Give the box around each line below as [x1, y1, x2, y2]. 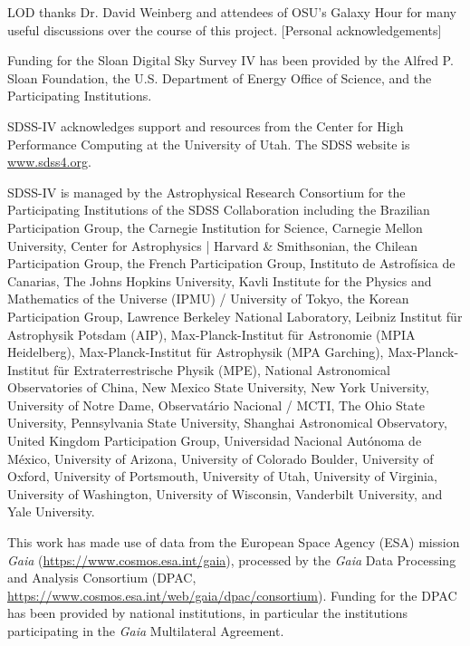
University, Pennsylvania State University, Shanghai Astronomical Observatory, [7, 413, 447, 432]
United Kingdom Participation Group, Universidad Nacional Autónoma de [7, 431, 422, 450]
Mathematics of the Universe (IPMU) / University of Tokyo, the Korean [7, 289, 409, 308]
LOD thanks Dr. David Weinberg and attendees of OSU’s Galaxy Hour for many [7, 3, 456, 21]
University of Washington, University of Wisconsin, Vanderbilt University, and [7, 484, 443, 503]
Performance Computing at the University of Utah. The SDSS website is [7, 134, 410, 153]
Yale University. [7, 502, 95, 521]
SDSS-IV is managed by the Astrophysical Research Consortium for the [7, 182, 406, 201]
